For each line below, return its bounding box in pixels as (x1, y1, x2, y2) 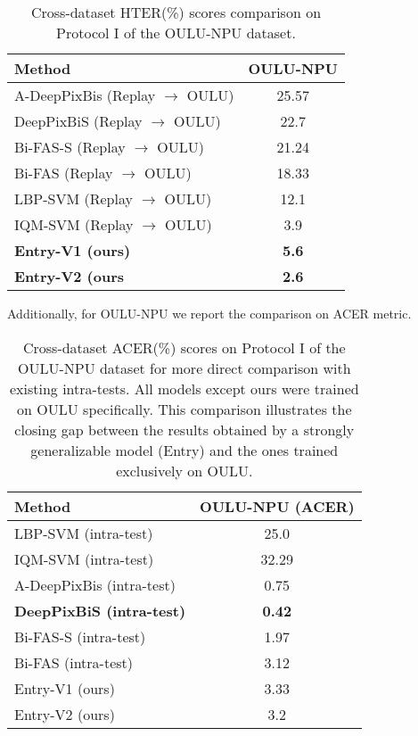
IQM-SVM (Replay (14, 214, 134, 235)
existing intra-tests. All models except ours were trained (9, 377, 359, 399)
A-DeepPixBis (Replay (14, 85, 156, 105)
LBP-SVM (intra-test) (14, 522, 153, 543)
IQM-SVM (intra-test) (14, 548, 154, 569)
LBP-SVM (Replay (14, 188, 133, 209)
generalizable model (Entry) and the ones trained (30, 439, 339, 460)
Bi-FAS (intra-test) (14, 651, 134, 673)
